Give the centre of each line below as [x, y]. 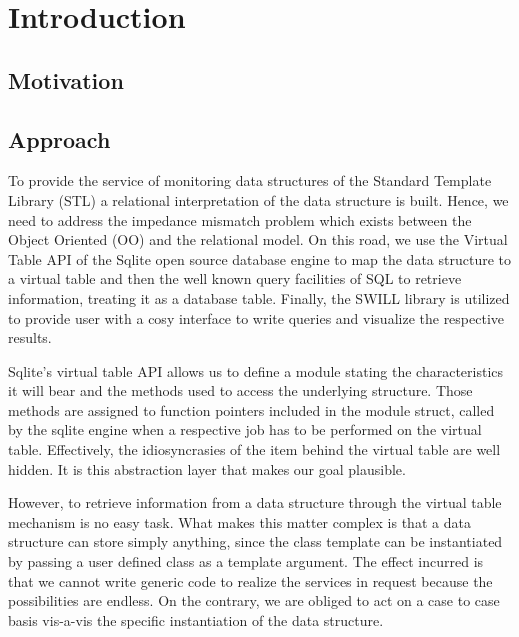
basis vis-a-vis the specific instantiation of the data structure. [196, 619]
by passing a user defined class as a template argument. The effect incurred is [246, 561]
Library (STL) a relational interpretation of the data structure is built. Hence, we [258, 199]
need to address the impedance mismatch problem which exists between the [240, 219]
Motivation [66, 79]
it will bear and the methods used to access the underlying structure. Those [240, 390]
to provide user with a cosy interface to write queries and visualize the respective [256, 317]
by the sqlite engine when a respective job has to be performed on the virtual [245, 429]
